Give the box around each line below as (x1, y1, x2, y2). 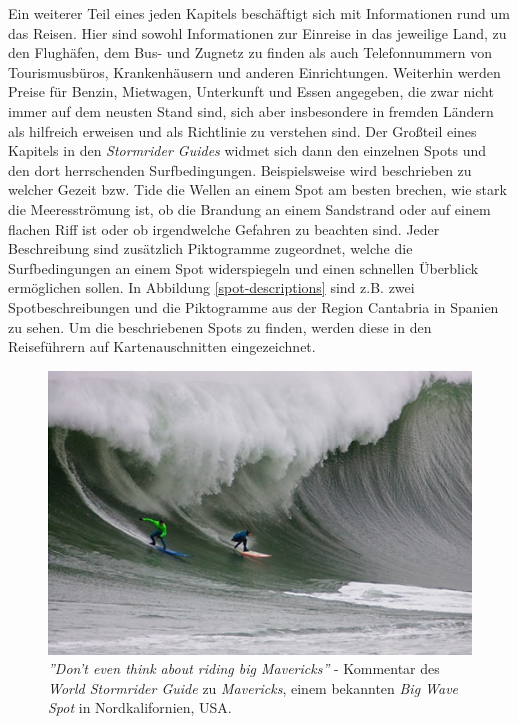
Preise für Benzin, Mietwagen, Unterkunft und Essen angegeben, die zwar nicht (8, 81, 494, 102)
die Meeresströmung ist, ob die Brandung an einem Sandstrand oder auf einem (8, 198, 491, 219)
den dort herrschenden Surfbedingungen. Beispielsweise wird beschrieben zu (8, 159, 472, 180)
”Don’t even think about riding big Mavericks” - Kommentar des (48, 658, 440, 679)
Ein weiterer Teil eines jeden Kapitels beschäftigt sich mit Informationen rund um (8, 3, 510, 23)
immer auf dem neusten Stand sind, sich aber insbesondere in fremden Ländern (8, 100, 494, 121)
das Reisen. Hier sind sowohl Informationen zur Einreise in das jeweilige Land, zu (8, 22, 507, 43)
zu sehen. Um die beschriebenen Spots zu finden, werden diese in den (8, 316, 432, 337)
